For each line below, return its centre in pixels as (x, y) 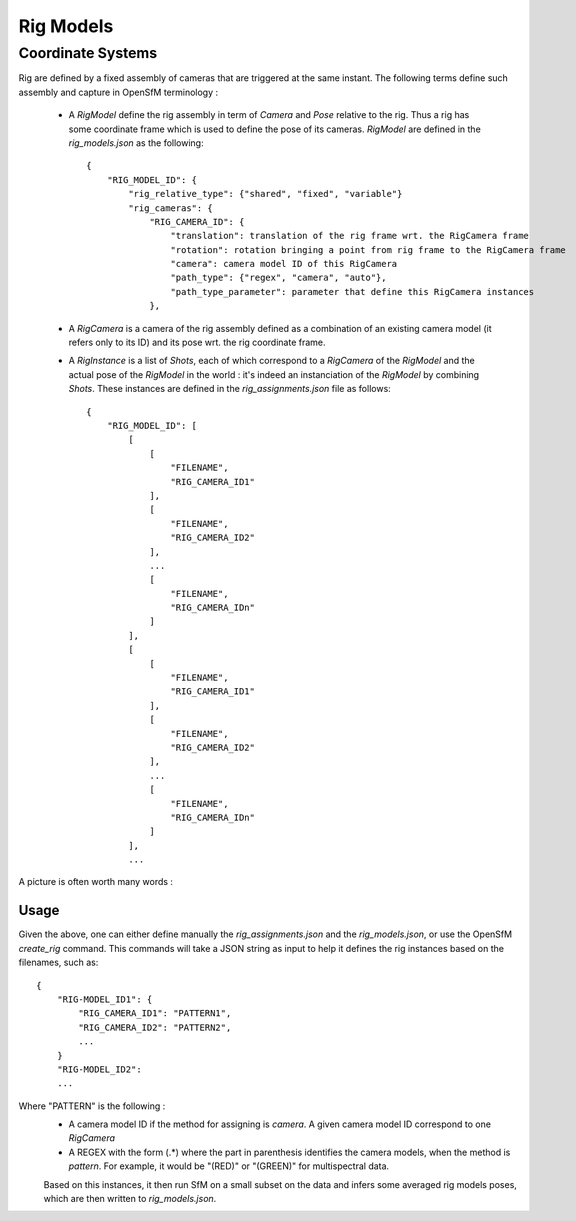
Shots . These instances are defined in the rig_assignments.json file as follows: (230, 389)
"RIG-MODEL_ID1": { (104, 999)
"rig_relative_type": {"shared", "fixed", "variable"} (265, 194)
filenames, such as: (58, 962)
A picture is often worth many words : (96, 882)
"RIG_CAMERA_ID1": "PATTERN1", (155, 1013)
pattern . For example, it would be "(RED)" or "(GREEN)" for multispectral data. (229, 1166)
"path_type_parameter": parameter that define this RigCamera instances (352, 291)
